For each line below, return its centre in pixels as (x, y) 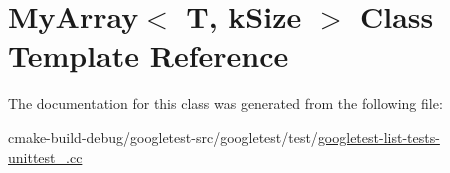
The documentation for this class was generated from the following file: (225, 103)
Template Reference (148, 55)
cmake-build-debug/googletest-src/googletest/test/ (163, 136)
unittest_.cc (45, 156)
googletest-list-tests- (378, 136)
